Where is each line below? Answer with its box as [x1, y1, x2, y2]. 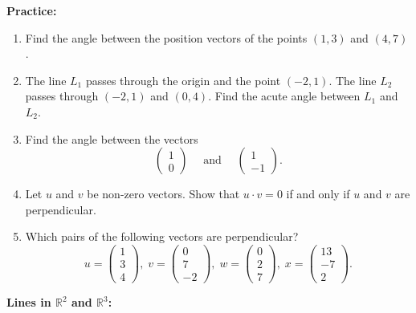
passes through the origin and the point [85, 71, 281, 88]
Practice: [6, 2, 57, 18]
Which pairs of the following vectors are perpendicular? [25, 228, 299, 245]
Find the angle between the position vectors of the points [25, 29, 308, 46]
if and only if [286, 185, 350, 202]
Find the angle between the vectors [25, 130, 198, 147]
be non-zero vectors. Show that [87, 185, 240, 202]
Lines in [6, 294, 51, 311]
